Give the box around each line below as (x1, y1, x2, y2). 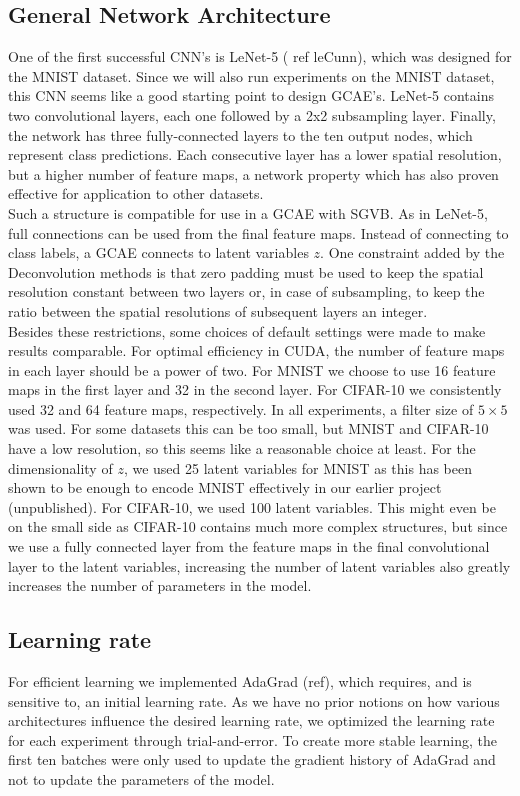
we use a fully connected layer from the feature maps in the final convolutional (8, 536, 490, 557)
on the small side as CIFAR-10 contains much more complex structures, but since (8, 516, 508, 537)
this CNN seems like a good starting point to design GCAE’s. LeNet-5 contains (8, 85, 494, 106)
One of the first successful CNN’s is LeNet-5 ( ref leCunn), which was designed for (8, 46, 512, 67)
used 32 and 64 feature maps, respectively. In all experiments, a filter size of (8, 398, 474, 419)
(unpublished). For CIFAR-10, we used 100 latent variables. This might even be (8, 496, 496, 517)
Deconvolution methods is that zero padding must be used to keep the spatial (8, 261, 484, 282)
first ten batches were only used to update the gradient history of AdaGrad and (8, 749, 496, 770)
